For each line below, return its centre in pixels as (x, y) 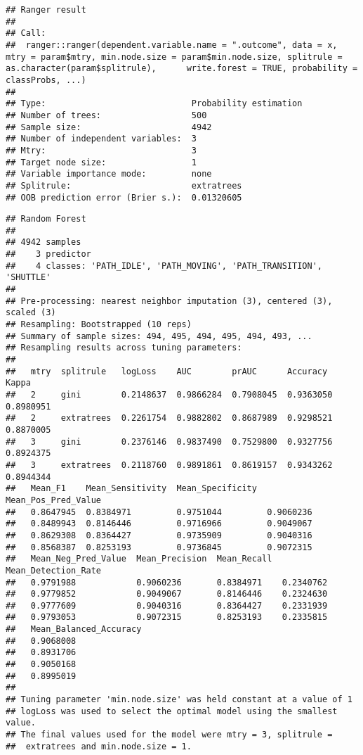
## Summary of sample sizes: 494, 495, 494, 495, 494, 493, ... (159, 336)
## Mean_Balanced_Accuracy (74, 629)
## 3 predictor (48, 254)
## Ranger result (46, 10)
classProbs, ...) (46, 80)
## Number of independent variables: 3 (101, 139)
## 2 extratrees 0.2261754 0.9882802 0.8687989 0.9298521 (169, 418)
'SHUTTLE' (28, 278)
